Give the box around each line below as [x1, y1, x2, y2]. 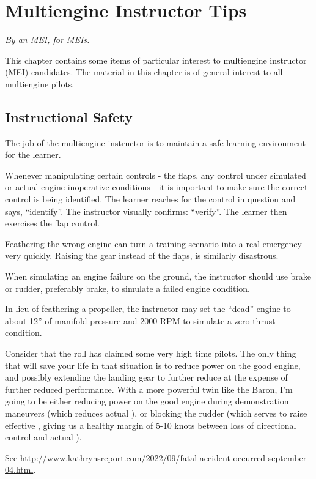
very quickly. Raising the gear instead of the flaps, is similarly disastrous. [5, 249, 279, 262]
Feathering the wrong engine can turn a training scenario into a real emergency [5, 237, 302, 250]
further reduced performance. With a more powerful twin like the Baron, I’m [5, 382, 293, 395]
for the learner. [5, 148, 61, 161]
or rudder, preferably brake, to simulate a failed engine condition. [5, 281, 250, 294]
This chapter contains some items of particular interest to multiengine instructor [5, 53, 307, 66]
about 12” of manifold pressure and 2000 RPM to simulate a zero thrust [5, 314, 276, 327]
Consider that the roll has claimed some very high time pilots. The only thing [5, 347, 296, 360]
